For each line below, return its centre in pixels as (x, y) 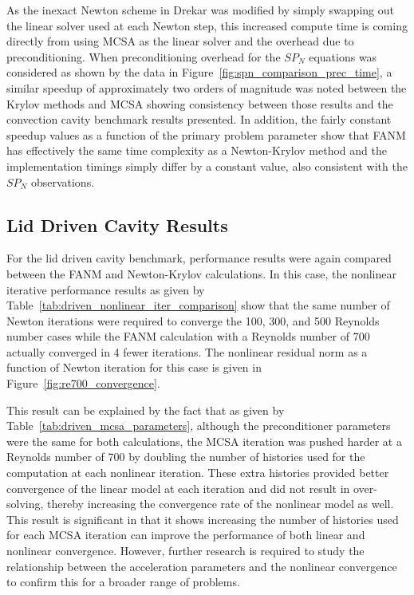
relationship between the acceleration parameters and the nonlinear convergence (202, 566)
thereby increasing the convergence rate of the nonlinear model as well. (221, 504)
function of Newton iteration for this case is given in (134, 367)
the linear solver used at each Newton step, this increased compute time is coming (207, 25)
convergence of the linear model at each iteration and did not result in (178, 488)
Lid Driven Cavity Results (117, 225)
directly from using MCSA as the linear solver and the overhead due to (180, 41)
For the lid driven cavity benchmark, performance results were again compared (199, 258)
